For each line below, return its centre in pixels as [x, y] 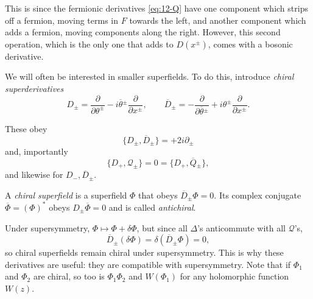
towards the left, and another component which [218, 20]
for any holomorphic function [234, 276]
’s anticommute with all [241, 227]
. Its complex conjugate [258, 195]
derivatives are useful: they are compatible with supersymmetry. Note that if [148, 264]
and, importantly [37, 151]
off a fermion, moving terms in [62, 20]
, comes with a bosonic [250, 44]
